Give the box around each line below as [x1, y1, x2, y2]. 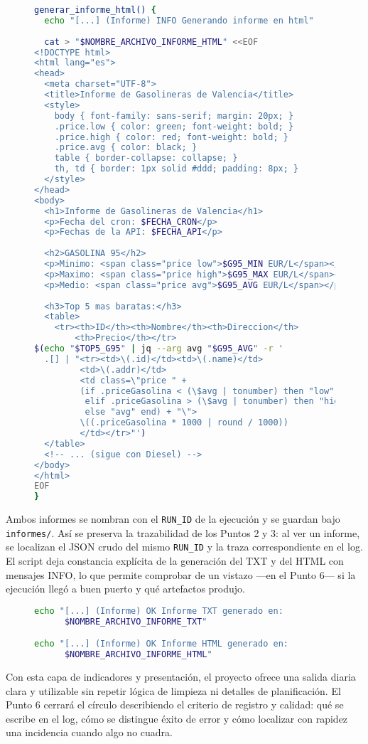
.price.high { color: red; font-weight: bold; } [54, 132, 288, 142]
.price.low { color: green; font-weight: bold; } [54, 121, 294, 132]
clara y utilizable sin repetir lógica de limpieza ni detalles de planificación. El [6, 683, 341, 698]
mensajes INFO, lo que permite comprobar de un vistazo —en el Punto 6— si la [6, 567, 356, 582]
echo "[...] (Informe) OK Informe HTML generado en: [34, 639, 288, 649]
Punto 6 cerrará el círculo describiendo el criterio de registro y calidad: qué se [6, 697, 344, 712]
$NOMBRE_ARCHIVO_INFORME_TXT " [64, 616, 207, 627]
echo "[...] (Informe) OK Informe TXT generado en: [34, 605, 283, 616]
